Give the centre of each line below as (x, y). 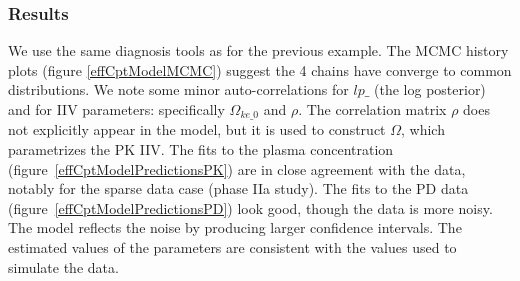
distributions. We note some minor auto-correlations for (178, 89)
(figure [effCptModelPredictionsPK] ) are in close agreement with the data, (237, 168)
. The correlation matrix (372, 109)
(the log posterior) (430, 89)
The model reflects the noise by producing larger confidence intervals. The (235, 227)
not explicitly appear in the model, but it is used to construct (197, 129)
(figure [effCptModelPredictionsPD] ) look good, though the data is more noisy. (250, 207)
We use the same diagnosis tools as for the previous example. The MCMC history (258, 50)
